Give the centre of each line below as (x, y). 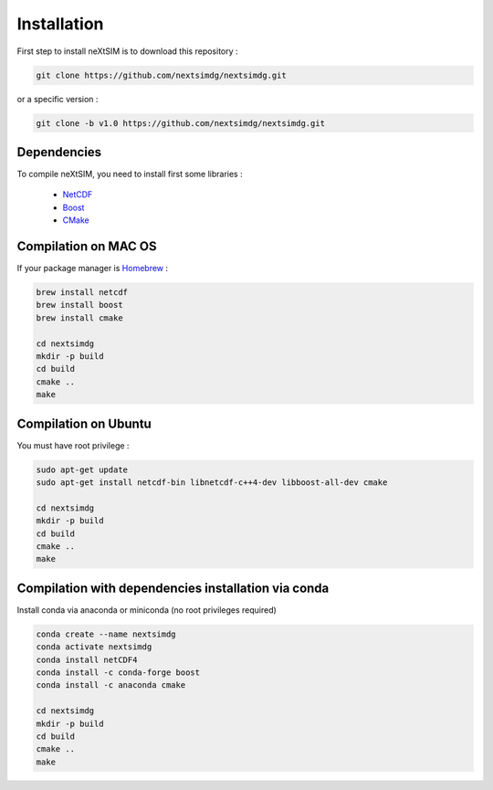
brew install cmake (79, 318)
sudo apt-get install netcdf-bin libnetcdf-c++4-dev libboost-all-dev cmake (212, 483)
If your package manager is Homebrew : (93, 269)
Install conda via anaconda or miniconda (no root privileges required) (147, 610)
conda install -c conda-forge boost (118, 673)
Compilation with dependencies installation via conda (173, 588)
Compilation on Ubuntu (84, 423)
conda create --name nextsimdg (106, 634)
